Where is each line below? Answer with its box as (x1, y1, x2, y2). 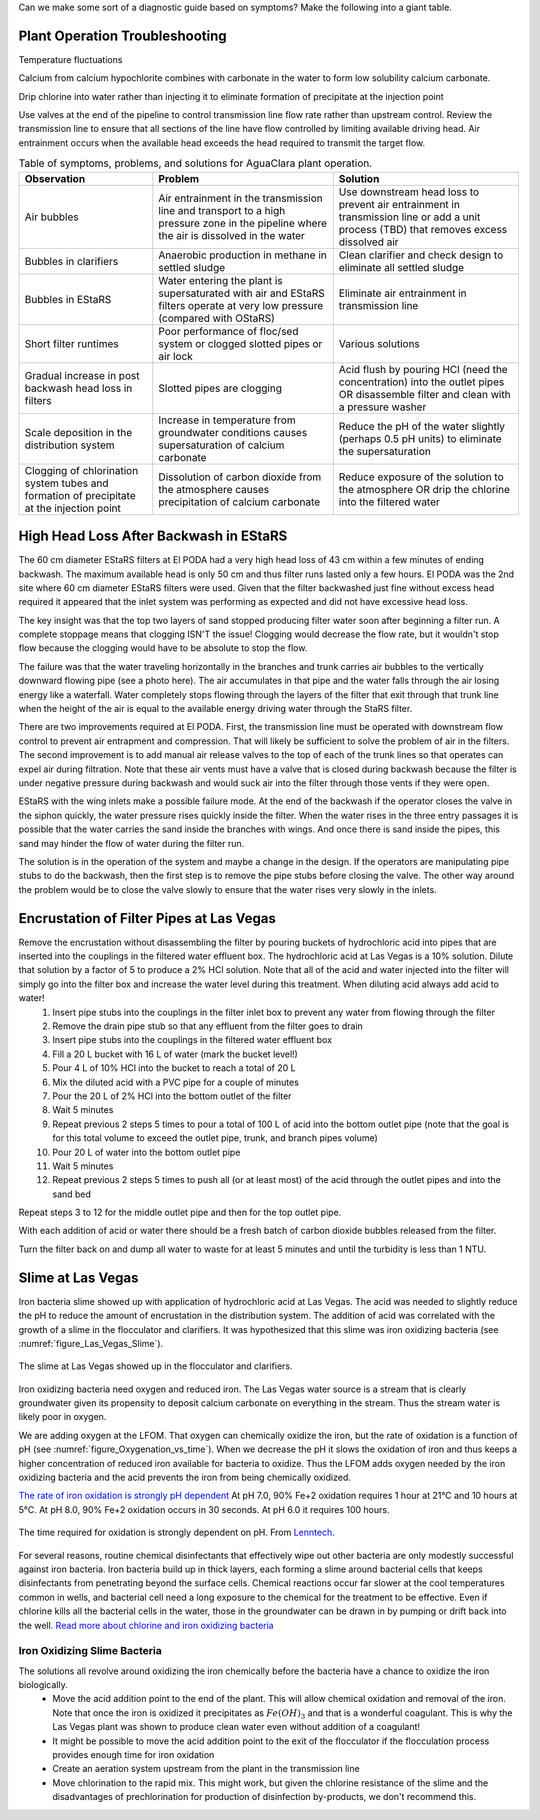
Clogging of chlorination (24, 463, 139, 477)
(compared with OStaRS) (158, 311, 275, 325)
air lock (158, 349, 194, 363)
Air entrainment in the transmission (158, 191, 324, 205)
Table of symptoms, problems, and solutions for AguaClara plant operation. (18, 156, 373, 170)
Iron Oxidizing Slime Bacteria (18, 1644, 162, 1658)
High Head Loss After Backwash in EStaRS (18, 528, 288, 545)
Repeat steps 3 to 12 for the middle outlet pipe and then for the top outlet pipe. (18, 1206, 342, 1219)
